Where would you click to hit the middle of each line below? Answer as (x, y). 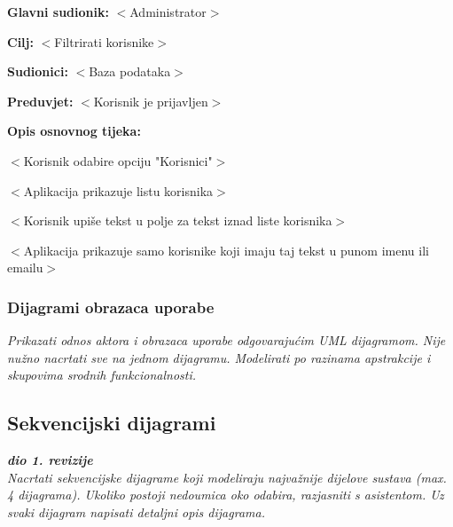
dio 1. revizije (50, 460)
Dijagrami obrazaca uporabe (111, 307)
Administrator (168, 12)
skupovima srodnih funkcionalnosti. (102, 375)
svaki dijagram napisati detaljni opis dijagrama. (136, 511)
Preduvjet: (40, 101)
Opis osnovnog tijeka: (74, 131)
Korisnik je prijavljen (151, 101)
